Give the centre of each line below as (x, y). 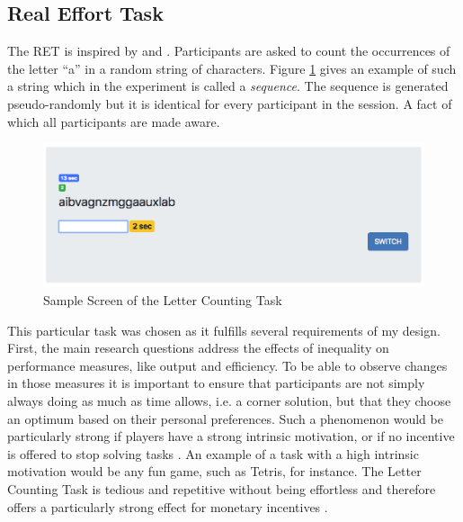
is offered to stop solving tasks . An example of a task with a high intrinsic (213, 453)
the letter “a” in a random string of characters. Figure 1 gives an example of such (232, 68)
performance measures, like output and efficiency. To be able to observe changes (227, 365)
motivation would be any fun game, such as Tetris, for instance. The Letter (214, 471)
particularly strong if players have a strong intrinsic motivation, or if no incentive (231, 436)
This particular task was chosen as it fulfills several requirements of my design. (224, 330)
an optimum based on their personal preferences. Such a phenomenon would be (225, 418)
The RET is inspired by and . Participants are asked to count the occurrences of (229, 51)
